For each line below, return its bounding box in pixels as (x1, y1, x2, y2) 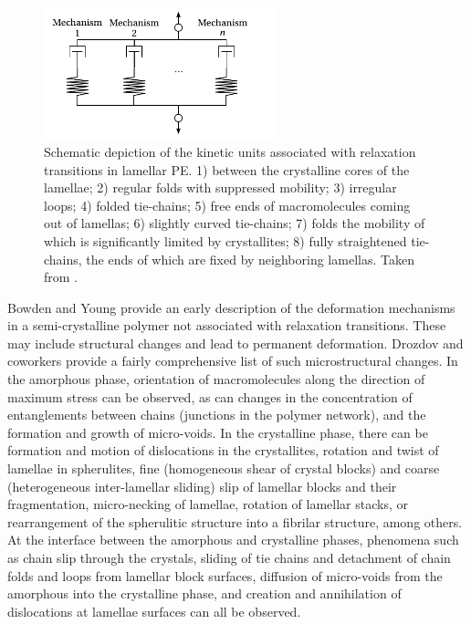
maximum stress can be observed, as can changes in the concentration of (7, 387, 413, 406)
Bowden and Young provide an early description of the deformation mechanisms (7, 297, 455, 317)
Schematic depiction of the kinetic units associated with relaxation (44, 141, 416, 161)
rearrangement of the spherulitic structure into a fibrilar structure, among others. (7, 512, 463, 531)
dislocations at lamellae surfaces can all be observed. (7, 601, 301, 620)
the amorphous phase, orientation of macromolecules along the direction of (7, 369, 425, 389)
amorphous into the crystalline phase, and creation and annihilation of (7, 584, 402, 603)
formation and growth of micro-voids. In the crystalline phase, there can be (7, 422, 428, 442)
